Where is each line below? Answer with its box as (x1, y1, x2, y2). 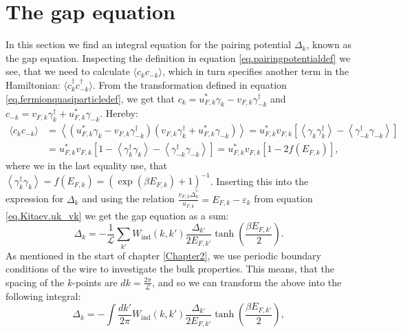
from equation (254, 191, 313, 206)
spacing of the (6, 275, 65, 289)
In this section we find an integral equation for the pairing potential (6, 37, 292, 52)
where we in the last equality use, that (6, 158, 168, 173)
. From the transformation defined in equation (92, 77, 287, 92)
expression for (6, 191, 64, 206)
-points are (72, 275, 118, 289)
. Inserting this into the (210, 173, 309, 188)
